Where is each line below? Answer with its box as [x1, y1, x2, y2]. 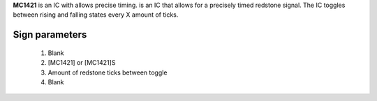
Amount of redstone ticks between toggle [47, 68, 168, 77]
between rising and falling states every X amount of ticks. [13, 10, 179, 19]
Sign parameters [13, 29, 87, 41]
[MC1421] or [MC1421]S [47, 59, 116, 67]
